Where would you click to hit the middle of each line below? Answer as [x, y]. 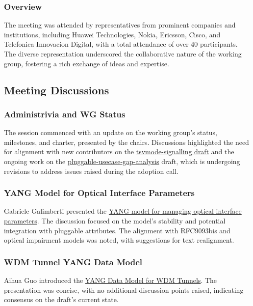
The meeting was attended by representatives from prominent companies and [120, 25]
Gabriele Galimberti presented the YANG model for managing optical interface [123, 211]
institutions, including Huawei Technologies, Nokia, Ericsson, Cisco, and [112, 34]
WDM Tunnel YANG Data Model [73, 262]
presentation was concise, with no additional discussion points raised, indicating [124, 290]
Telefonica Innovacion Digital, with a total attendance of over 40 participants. [121, 44]
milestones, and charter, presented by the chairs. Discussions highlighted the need [126, 142]
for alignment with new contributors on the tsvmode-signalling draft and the [119, 152]
